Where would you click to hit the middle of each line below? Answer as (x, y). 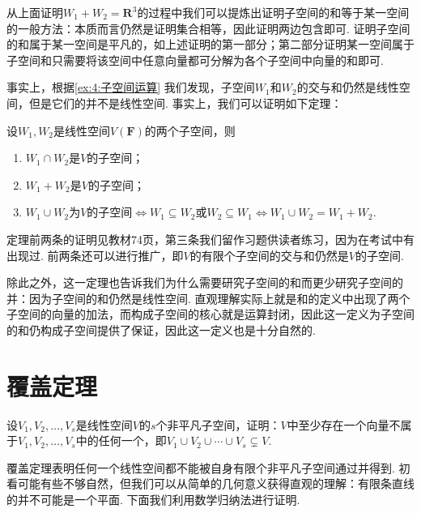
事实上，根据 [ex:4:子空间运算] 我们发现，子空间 (131, 87)
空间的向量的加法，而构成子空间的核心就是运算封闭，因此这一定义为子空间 (216, 314)
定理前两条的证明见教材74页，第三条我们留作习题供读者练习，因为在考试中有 (210, 239)
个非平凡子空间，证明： (218, 424)
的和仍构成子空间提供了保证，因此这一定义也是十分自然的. (161, 329)
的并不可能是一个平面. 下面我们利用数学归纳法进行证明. (153, 499)
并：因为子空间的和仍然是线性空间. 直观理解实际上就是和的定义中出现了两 (203, 298)
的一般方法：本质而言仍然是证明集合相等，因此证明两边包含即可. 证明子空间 (208, 28)
